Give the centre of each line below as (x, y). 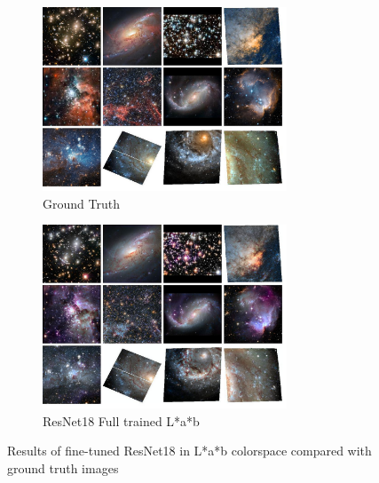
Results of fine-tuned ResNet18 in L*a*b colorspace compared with (189, 451)
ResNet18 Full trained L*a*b (121, 420)
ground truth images (63, 467)
